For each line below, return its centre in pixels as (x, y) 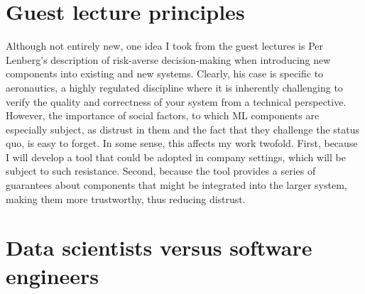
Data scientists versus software (159, 247)
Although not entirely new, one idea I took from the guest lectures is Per (165, 46)
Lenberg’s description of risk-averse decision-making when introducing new (168, 59)
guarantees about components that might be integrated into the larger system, (176, 185)
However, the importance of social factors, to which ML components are (163, 115)
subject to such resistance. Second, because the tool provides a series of (161, 171)
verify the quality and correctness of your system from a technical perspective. (176, 101)
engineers (53, 275)
